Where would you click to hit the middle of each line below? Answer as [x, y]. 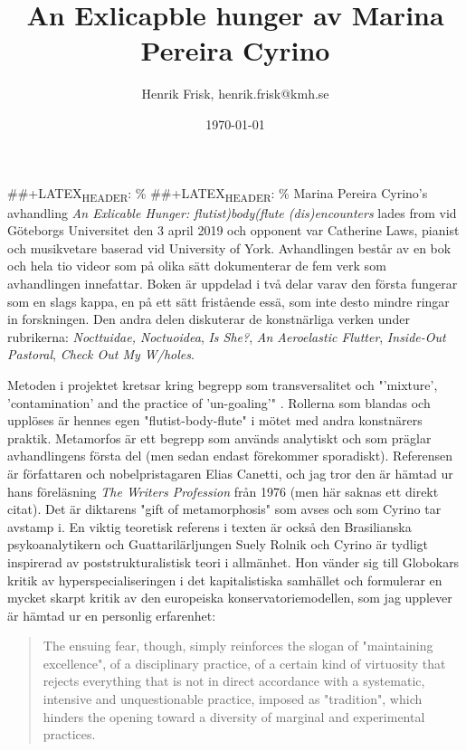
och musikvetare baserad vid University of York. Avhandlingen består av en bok [229, 247]
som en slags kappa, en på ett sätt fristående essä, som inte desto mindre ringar [228, 301]
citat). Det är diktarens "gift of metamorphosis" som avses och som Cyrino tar [224, 509]
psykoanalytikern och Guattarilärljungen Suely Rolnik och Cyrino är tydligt [218, 544]
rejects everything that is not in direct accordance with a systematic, [234, 681]
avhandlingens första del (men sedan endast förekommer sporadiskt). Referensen [230, 456]
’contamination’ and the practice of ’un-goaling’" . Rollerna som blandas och [219, 402]
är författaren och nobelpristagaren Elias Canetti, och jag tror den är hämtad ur [230, 473]
